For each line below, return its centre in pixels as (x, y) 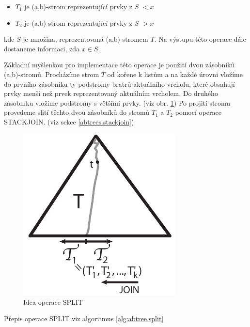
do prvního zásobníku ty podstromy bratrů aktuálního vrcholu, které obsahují (119, 84)
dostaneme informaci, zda (42, 48)
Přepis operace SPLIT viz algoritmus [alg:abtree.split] (84, 318)
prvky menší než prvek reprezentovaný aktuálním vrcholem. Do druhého (111, 93)
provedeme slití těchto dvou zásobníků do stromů (77, 112)
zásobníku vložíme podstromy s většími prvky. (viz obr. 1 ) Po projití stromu (117, 102)
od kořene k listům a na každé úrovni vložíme (175, 74)
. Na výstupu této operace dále (200, 39)
